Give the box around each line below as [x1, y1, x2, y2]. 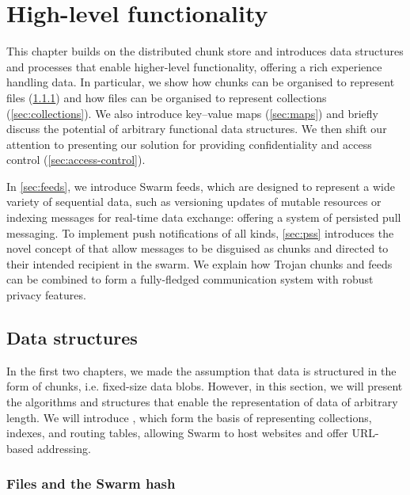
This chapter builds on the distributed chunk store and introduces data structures [6, 43, 404, 59]
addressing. [36, 440, 91, 456]
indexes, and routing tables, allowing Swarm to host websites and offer [6, 425, 348, 441]
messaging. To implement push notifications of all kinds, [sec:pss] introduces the [6, 224, 394, 241]
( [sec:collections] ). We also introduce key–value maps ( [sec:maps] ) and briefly [6, 105, 378, 121]
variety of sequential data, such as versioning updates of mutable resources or [6, 193, 382, 210]
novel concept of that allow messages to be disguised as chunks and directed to [6, 240, 389, 257]
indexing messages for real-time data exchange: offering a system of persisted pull [6, 209, 401, 226]
